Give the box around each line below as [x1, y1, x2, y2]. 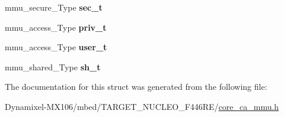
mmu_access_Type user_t [5, 41, 107, 53]
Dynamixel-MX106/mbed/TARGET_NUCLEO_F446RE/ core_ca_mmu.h [5, 100, 279, 112]
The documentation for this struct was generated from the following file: [5, 80, 267, 93]
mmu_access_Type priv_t [5, 21, 107, 33]
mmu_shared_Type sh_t [5, 60, 101, 73]
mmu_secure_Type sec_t [5, 1, 103, 13]
